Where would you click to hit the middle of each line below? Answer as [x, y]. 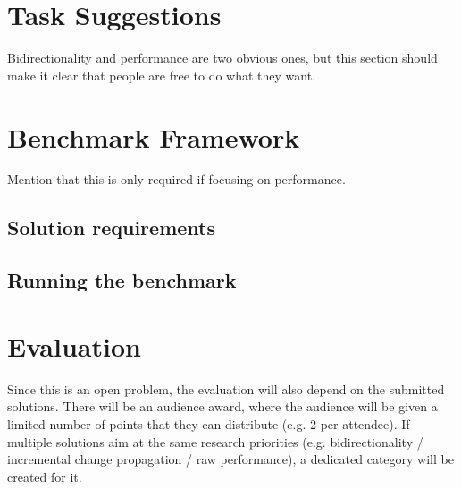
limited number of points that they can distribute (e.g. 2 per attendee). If [209, 423]
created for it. [45, 476]
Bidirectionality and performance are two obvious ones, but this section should [222, 58]
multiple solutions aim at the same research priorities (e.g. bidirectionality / [215, 441]
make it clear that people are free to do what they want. [162, 75]
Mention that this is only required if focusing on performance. [176, 179]
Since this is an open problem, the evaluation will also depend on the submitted [226, 388]
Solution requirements [111, 228]
